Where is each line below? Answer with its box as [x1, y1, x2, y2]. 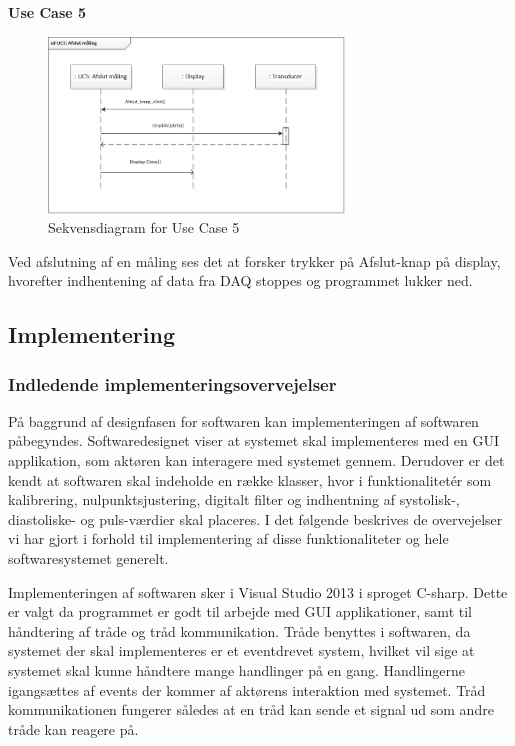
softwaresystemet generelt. [8, 548, 169, 569]
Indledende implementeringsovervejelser [8, 371, 337, 396]
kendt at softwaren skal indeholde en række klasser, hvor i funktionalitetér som [8, 469, 492, 490]
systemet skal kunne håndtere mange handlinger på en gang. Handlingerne [8, 660, 465, 680]
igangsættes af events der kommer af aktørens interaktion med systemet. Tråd [8, 679, 486, 700]
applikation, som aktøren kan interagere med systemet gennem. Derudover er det [8, 450, 505, 471]
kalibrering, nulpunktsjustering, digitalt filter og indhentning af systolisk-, [8, 489, 460, 510]
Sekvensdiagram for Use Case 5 [48, 217, 240, 238]
